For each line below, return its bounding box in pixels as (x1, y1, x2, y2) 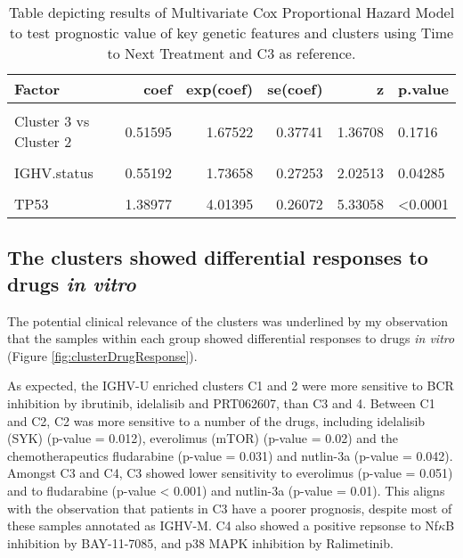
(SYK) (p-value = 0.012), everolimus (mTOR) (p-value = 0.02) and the (7, 429, 398, 447)
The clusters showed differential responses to (7, 243, 428, 271)
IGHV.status (14, 162, 93, 183)
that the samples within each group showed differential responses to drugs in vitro (7, 329, 455, 348)
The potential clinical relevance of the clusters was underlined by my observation (7, 311, 449, 330)
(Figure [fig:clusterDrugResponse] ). (7, 346, 198, 365)
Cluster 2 (14, 131, 72, 152)
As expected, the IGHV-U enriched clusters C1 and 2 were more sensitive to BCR (7, 376, 454, 395)
